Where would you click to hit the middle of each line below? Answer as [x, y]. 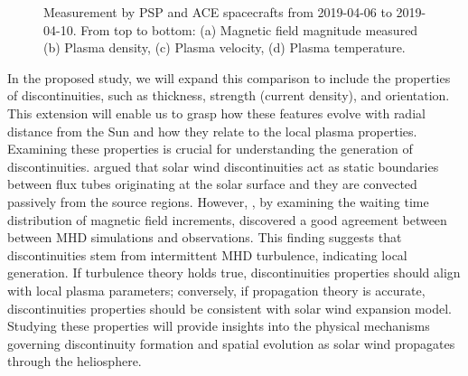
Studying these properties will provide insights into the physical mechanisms [219, 326]
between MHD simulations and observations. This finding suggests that [205, 237]
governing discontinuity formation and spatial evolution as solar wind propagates [231, 343]
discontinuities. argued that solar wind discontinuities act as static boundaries [223, 166]
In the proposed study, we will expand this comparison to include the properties [229, 77]
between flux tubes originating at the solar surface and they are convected [212, 184]
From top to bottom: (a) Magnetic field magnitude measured [249, 29]
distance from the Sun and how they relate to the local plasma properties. [212, 131]
